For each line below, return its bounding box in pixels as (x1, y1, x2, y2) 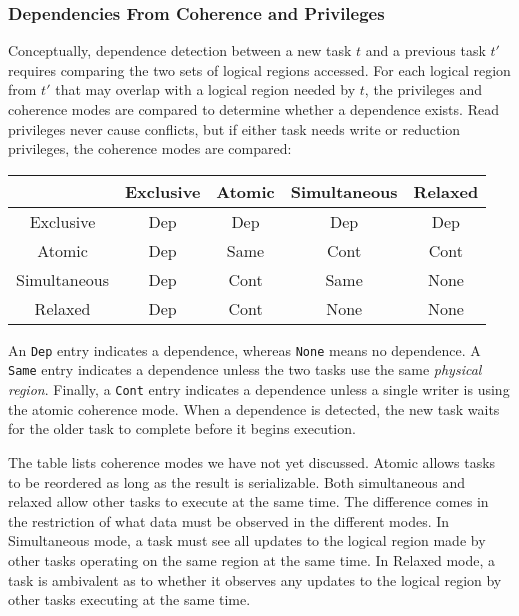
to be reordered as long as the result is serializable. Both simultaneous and (8, 471, 466, 492)
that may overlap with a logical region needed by (55, 79, 356, 100)
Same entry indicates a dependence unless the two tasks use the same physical (8, 359, 482, 380)
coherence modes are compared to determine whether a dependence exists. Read (8, 99, 499, 119)
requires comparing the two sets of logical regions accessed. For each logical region (8, 59, 511, 80)
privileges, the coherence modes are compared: (8, 138, 292, 159)
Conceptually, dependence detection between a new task (8, 40, 352, 61)
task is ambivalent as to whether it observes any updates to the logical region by (8, 569, 502, 590)
